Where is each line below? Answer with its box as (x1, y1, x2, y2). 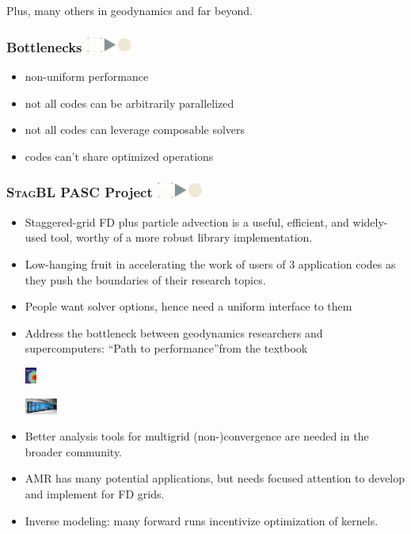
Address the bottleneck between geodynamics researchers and (25, 324, 323, 341)
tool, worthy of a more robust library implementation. (50, 229, 313, 246)
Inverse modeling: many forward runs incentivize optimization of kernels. (25, 512, 379, 528)
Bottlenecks (6, 36, 82, 56)
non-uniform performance (25, 68, 149, 85)
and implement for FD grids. (25, 486, 165, 502)
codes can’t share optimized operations (25, 147, 214, 164)
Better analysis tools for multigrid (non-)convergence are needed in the (25, 428, 369, 444)
